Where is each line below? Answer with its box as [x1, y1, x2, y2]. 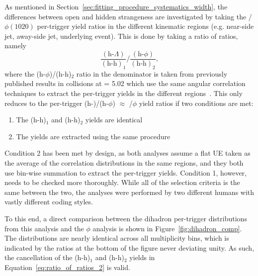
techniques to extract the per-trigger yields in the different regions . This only [4, 88, 243, 98]
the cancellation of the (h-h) [4, 252, 90, 263]
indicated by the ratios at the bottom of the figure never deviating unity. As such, [4, 242, 255, 253]
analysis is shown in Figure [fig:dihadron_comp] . [92, 223, 242, 233]
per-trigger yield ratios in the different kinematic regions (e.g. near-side [37, 21, 254, 31]
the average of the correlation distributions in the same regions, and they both [4, 157, 244, 168]
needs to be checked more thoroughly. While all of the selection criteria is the [4, 177, 240, 187]
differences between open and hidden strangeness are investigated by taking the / [4, 11, 252, 21]
